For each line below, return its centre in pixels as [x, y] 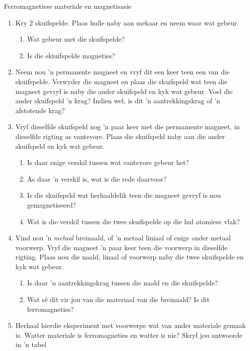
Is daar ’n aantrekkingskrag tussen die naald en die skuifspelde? [123, 283]
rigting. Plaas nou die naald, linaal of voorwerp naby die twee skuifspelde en [130, 257]
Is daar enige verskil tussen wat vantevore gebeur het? [108, 162]
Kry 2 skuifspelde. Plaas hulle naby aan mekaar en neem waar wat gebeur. [127, 22]
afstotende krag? [40, 110]
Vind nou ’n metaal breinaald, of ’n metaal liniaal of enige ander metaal [123, 238]
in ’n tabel [31, 344]
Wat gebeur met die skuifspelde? [76, 39]
